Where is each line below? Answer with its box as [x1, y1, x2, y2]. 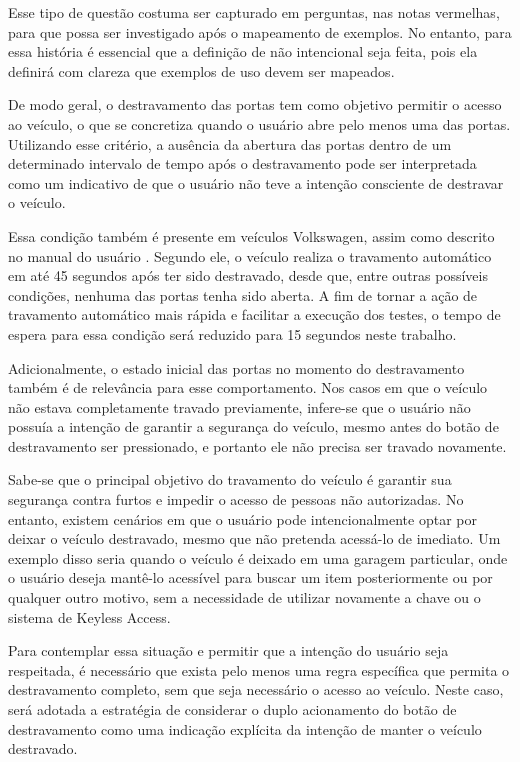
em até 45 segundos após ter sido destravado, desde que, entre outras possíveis [8, 265, 488, 286]
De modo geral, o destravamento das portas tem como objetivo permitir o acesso [8, 94, 502, 115]
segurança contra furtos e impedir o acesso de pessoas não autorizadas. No [8, 489, 464, 510]
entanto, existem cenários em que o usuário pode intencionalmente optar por [8, 508, 477, 529]
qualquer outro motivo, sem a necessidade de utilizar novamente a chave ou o [8, 587, 481, 608]
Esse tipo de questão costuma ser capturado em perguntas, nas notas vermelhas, [8, 2, 500, 22]
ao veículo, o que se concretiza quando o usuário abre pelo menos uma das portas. [8, 113, 511, 134]
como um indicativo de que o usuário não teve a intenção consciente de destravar [8, 172, 504, 193]
